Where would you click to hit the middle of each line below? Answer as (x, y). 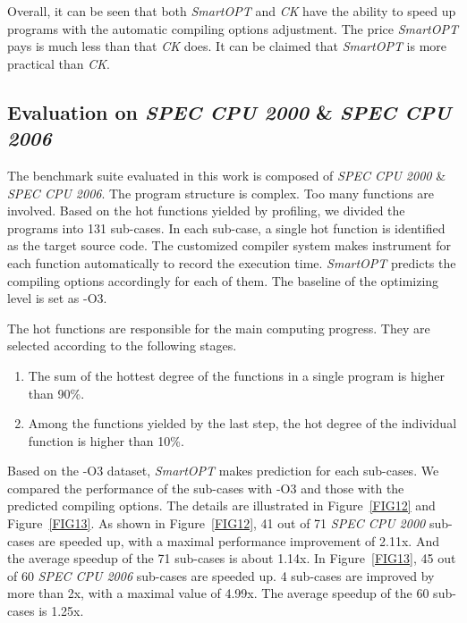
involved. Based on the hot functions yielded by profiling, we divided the (206, 210)
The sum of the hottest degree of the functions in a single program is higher (237, 375)
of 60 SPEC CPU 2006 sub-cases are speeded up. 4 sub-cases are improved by (221, 575)
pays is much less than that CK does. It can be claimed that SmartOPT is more (227, 46)
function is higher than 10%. (106, 440)
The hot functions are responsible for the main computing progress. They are (219, 328)
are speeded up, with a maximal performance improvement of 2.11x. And (239, 540)
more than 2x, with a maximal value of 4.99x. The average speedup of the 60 (218, 593)
